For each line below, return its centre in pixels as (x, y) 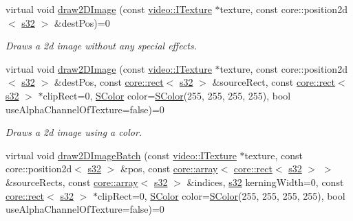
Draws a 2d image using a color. (74, 132)
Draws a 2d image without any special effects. (101, 46)
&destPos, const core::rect (109, 82)
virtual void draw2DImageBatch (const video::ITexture (121, 155)
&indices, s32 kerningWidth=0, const (265, 182)
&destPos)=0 (82, 22)
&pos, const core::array (169, 168)
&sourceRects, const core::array (72, 182)
